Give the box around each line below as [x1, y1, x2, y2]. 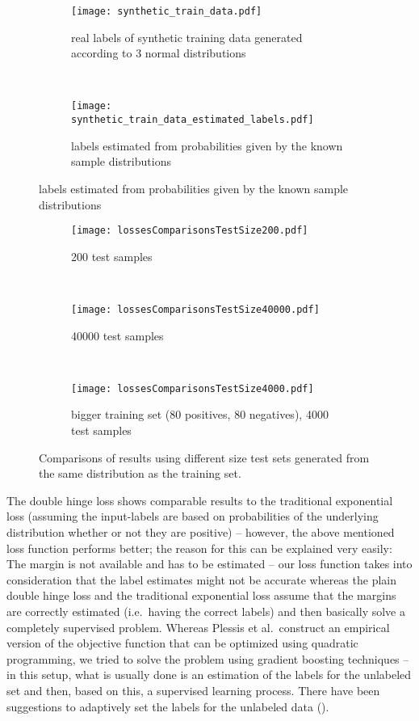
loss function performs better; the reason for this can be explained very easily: [6, 539, 392, 556]
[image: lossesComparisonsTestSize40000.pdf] [71, 303, 320, 315]
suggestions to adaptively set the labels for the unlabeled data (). [6, 698, 329, 715]
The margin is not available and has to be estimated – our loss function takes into [6, 555, 413, 572]
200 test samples [71, 247, 153, 264]
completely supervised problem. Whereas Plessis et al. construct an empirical [6, 618, 390, 635]
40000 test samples [71, 327, 164, 344]
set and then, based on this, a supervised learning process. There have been [6, 681, 380, 698]
